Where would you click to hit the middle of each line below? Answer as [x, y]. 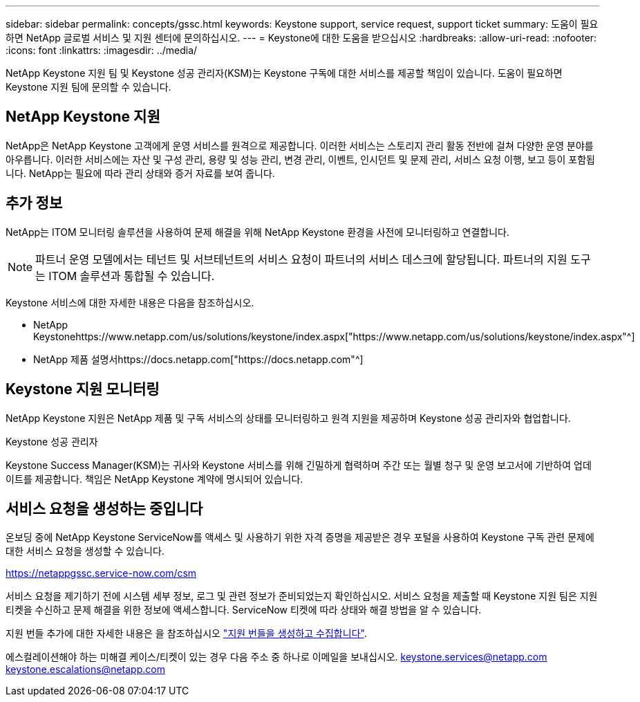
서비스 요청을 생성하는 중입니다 [104, 508]
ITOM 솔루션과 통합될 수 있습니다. [132, 276]
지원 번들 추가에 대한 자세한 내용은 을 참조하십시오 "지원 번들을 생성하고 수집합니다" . [186, 634]
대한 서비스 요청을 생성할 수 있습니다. [85, 551]
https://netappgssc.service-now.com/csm [101, 573]
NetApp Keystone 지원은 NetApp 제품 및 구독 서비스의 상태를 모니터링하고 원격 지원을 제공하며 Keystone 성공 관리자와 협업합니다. [288, 418]
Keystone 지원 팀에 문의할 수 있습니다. [88, 87]
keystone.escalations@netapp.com [85, 669]
